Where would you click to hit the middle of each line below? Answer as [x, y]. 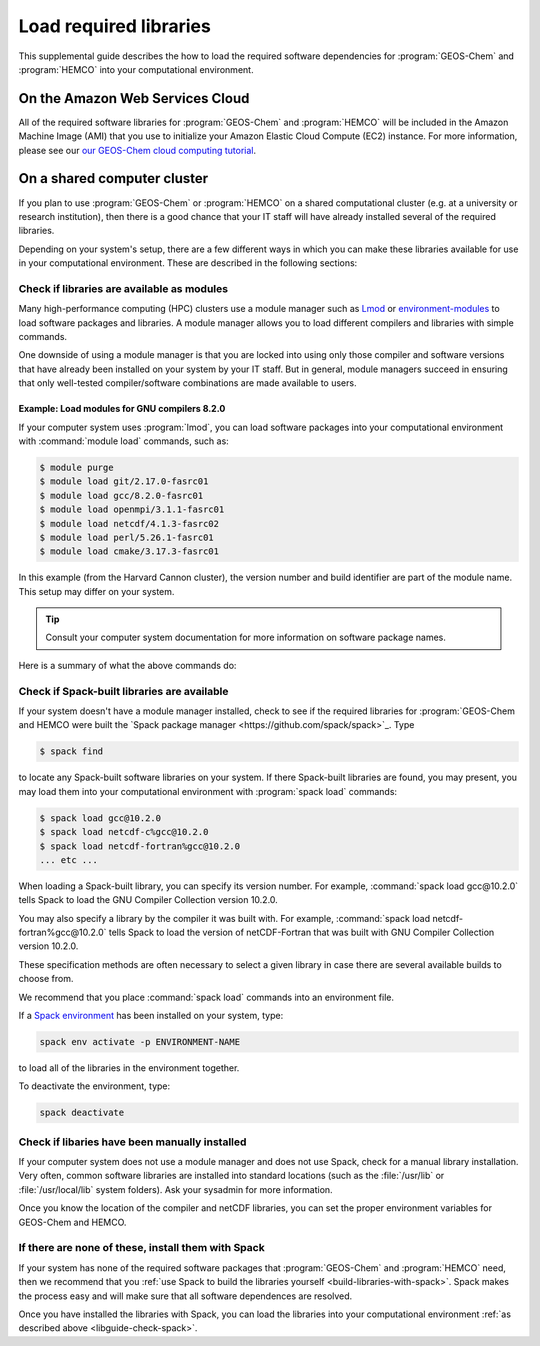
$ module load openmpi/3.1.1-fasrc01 [132, 509]
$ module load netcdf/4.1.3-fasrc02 [129, 523]
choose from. [46, 979]
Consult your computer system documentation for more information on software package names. [246, 637]
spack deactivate [82, 1113]
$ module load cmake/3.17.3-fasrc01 [129, 551]
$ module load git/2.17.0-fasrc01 [124, 481]
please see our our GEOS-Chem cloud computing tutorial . [137, 150]
